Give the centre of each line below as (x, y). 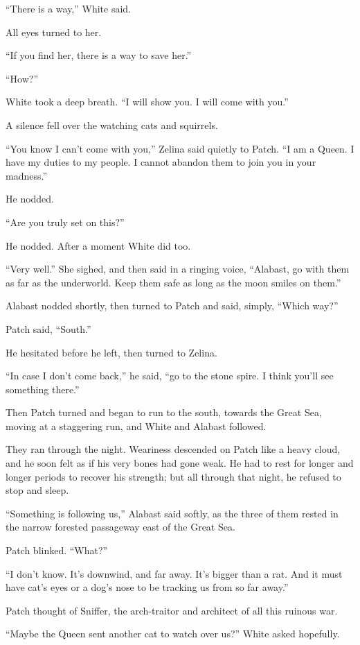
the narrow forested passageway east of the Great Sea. (120, 527)
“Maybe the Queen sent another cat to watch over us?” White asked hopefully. (173, 634)
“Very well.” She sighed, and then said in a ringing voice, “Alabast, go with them (178, 269)
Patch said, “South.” (48, 328)
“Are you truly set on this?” (65, 222)
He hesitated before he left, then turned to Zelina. (111, 352)
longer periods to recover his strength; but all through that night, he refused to (173, 476)
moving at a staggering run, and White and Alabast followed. (136, 425)
